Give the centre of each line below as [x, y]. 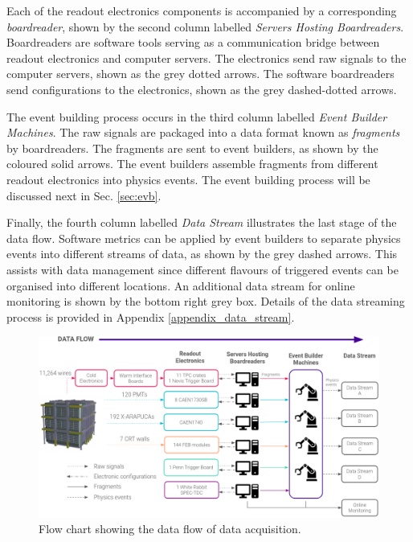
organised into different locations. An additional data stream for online [181, 285]
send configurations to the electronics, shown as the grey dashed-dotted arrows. [202, 89]
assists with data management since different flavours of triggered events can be [202, 269]
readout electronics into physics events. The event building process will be [188, 179]
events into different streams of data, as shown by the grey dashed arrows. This [202, 254]
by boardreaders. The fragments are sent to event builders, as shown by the [192, 148]
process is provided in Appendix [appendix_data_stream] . [151, 316]
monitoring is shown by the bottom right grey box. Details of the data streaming [206, 301]
